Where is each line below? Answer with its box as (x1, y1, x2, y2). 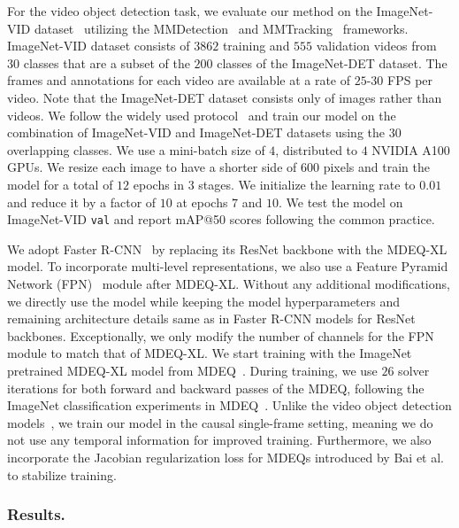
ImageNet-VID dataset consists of (7, 36, 190, 55)
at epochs (176, 192, 228, 211)
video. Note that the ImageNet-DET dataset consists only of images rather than (7, 88, 442, 106)
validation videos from (316, 36, 437, 55)
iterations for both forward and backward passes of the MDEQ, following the (7, 378, 425, 397)
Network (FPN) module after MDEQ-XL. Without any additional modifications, (7, 274, 450, 292)
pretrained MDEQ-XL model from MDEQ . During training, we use (7, 361, 378, 379)
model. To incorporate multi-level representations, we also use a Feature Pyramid (7, 257, 448, 276)
